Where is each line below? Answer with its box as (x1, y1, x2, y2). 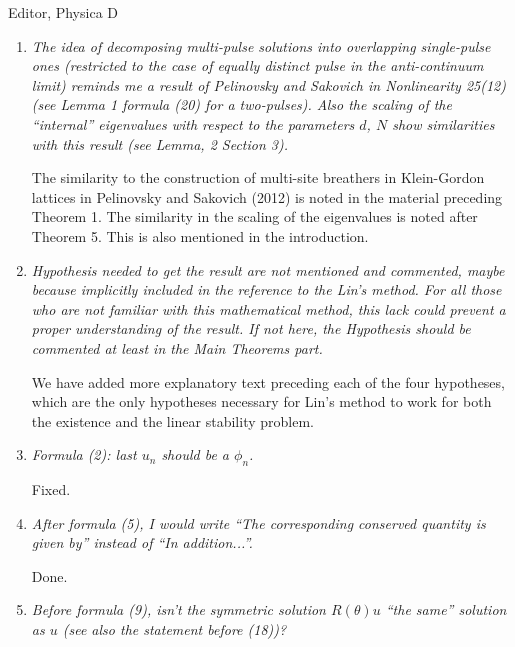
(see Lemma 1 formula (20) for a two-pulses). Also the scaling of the (31, 94, 452, 115)
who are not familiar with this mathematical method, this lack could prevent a (31, 298, 506, 319)
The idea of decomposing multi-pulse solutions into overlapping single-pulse (31, 35, 491, 56)
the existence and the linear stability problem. (31, 410, 314, 431)
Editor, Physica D (8, 2, 118, 22)
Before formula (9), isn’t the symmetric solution (31, 599, 326, 620)
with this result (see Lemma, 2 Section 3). (31, 133, 289, 154)
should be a (161, 444, 230, 465)
